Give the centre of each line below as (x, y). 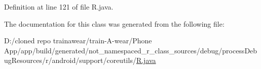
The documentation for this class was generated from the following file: (114, 23)
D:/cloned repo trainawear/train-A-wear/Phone (78, 41)
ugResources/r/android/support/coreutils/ (70, 60)
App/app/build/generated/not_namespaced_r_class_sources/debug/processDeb (131, 50)
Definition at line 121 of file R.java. (59, 7)
